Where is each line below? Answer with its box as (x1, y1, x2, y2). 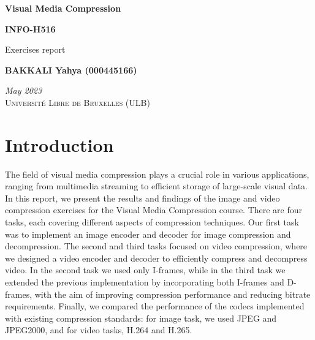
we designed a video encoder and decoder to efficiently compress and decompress (5, 251, 308, 264)
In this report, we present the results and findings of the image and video (5, 191, 280, 204)
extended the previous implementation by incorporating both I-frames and (5, 276, 284, 289)
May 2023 (5, 84, 42, 97)
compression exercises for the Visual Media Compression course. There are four (5, 203, 303, 216)
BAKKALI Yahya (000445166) (5, 63, 137, 76)
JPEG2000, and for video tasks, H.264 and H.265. (5, 323, 192, 336)
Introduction (5, 132, 114, 157)
